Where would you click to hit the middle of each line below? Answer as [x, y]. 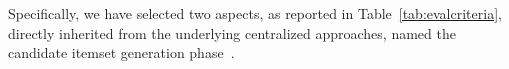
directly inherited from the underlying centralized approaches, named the [232, 32]
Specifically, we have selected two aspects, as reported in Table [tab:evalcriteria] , [255, 13]
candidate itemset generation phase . [121, 52]
